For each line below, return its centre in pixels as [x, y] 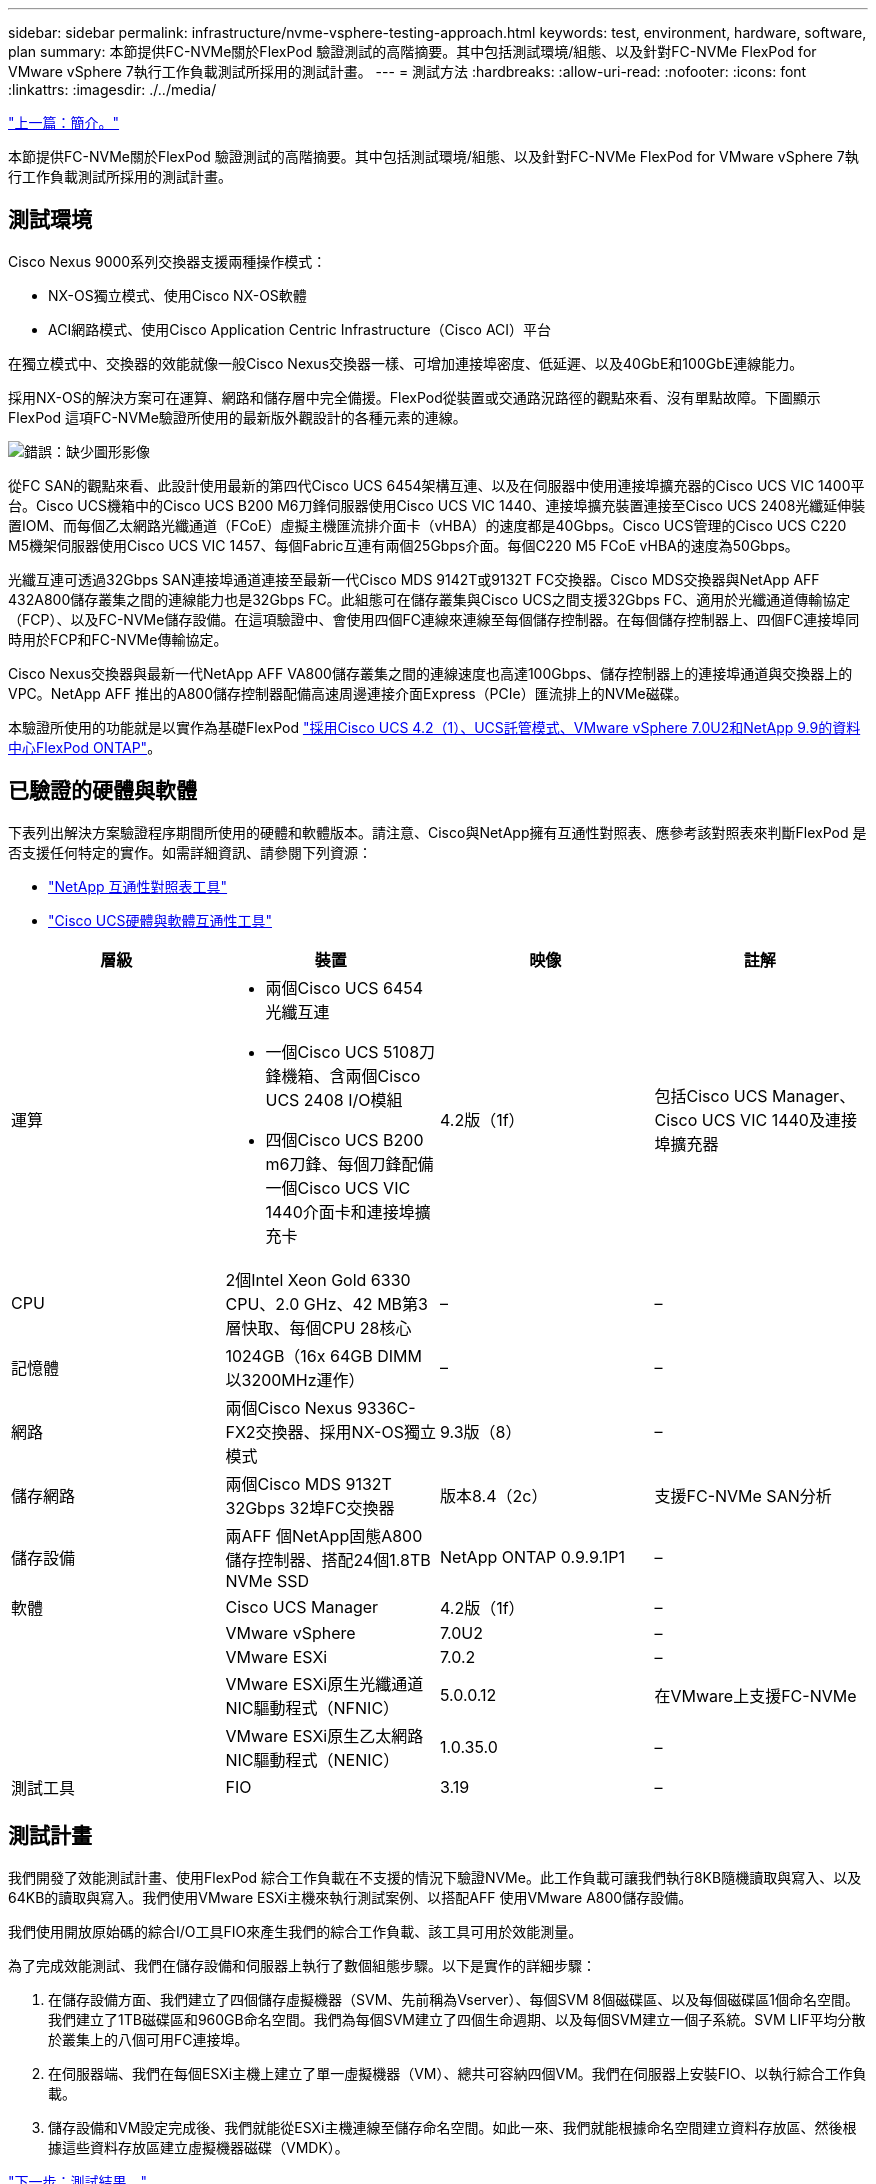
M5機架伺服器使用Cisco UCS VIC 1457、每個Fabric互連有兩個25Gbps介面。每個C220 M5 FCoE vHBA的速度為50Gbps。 [403, 545]
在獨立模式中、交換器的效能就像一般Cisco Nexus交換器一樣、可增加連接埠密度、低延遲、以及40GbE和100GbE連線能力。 [406, 363]
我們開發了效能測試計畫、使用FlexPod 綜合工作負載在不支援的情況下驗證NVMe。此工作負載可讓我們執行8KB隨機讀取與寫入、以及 [435, 1877]
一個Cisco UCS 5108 [342, 1051]
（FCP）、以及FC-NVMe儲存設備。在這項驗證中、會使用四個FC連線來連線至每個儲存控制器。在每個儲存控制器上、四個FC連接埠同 [434, 619]
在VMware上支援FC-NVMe [755, 1695]
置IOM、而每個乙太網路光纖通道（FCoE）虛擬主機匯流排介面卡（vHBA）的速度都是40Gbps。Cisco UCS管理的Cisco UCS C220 [427, 525]
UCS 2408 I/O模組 [334, 1099]
